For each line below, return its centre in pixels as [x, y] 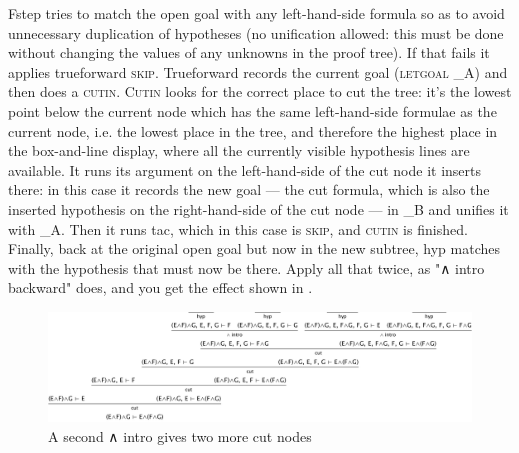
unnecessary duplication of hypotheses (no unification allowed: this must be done [256, 32]
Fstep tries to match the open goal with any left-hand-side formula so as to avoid [256, 13]
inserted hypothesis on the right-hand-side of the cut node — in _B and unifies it [258, 208]
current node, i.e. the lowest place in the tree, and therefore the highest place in [253, 130]
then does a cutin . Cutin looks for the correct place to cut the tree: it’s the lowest [260, 91]
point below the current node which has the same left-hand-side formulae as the [252, 110]
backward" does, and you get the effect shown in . [160, 287]
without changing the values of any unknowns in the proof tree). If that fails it [249, 52]
